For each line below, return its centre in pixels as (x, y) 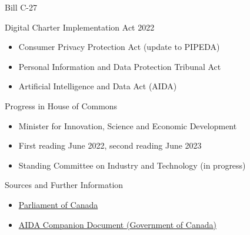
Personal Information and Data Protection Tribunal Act (120, 66)
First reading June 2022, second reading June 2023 (110, 145)
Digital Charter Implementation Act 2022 (80, 27)
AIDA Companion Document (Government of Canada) (117, 224)
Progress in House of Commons (61, 105)
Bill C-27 (21, 7)
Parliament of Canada (58, 204)
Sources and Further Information (64, 185)
